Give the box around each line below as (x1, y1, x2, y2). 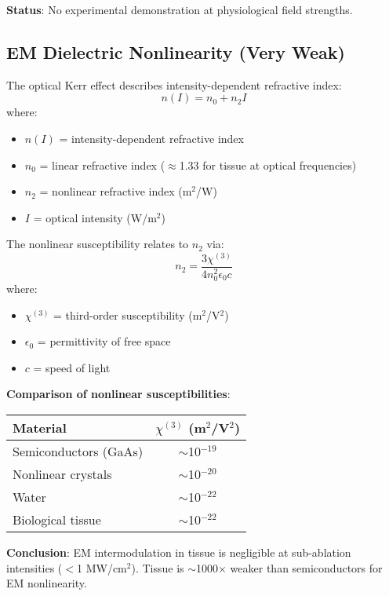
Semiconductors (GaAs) (13, 442, 144, 461)
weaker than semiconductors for (230, 559, 383, 576)
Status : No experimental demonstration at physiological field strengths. (6, 2, 353, 17)
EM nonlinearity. (6, 575, 87, 591)
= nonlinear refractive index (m (39, 183, 192, 199)
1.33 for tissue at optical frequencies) (179, 156, 357, 173)
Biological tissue (13, 510, 101, 529)
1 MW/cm (76, 559, 127, 576)
